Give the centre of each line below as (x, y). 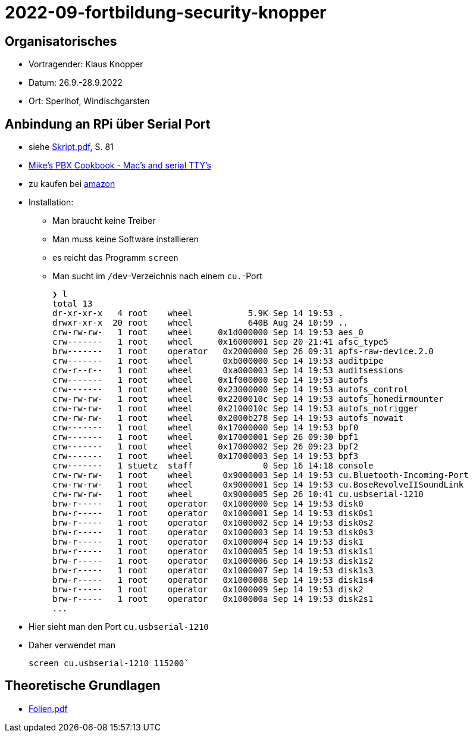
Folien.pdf (48, 708)
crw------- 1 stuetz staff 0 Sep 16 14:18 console (213, 466)
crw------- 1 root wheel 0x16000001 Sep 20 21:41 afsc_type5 (220, 342)
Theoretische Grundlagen (83, 686)
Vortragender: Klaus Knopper (86, 64)
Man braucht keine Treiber (104, 221)
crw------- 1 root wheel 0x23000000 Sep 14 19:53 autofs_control (231, 390)
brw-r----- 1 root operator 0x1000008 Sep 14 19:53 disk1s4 (213, 580)
